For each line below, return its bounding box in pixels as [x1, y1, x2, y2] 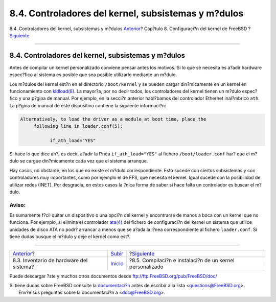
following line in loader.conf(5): [33, 123, 123, 129]
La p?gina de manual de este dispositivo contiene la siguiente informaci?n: [9, 102, 166, 108]
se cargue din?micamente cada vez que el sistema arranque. [19, 158, 148, 164]
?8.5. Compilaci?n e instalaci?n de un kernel [129, 257, 235, 264]
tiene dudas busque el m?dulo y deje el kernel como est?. [9, 234, 131, 240]
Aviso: [9, 201, 26, 208]
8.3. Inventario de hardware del [12, 257, 88, 264]
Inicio [110, 260, 124, 267]
